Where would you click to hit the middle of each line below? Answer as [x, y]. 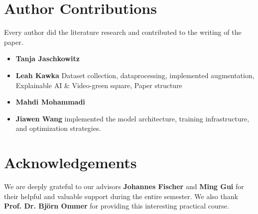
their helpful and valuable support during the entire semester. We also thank [121, 196]
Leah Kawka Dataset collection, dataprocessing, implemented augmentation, [135, 75]
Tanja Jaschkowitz [48, 58]
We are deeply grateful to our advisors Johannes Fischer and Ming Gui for [124, 186]
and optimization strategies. [58, 128]
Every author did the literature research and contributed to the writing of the [123, 32]
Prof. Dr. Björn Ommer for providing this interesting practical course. [117, 206]
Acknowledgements [70, 162]
